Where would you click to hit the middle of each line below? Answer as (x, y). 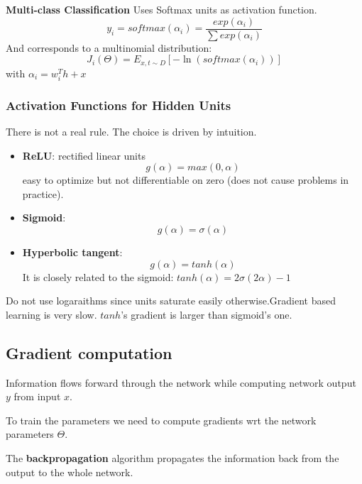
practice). (43, 193)
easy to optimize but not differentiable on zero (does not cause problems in (186, 180)
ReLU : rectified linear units (84, 155)
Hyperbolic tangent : (72, 252)
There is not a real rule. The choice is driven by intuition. (131, 132)
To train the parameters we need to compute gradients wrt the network (161, 420)
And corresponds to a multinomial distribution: (109, 47)
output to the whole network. (70, 472)
